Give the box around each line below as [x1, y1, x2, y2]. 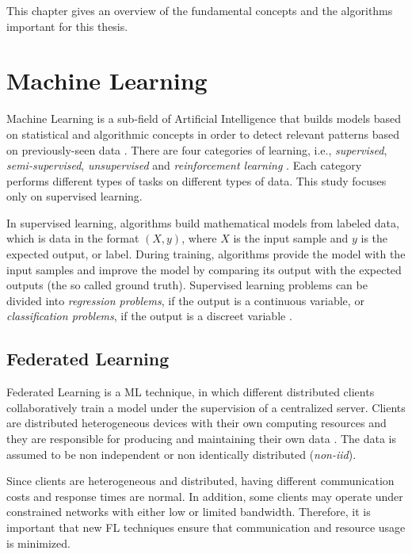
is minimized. [6, 534, 71, 551]
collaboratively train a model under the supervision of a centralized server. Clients [6, 399, 406, 415]
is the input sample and [233, 230, 349, 246]
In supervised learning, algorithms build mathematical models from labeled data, [6, 214, 399, 231]
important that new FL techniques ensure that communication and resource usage [6, 518, 406, 535]
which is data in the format [6, 230, 139, 246]
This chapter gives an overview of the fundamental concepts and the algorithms [6, 2, 393, 18]
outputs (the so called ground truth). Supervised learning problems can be [6, 277, 368, 293]
